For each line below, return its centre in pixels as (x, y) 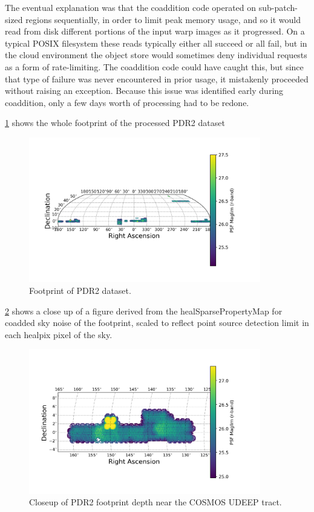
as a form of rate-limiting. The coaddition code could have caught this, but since (154, 66)
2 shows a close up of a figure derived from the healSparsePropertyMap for (144, 311)
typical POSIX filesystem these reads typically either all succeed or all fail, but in (156, 43)
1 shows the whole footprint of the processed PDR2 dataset (115, 123)
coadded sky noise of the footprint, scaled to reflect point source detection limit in (157, 323)
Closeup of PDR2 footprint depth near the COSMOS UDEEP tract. (155, 502)
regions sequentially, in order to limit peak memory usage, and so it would (163, 19)
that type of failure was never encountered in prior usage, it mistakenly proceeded (157, 78)
